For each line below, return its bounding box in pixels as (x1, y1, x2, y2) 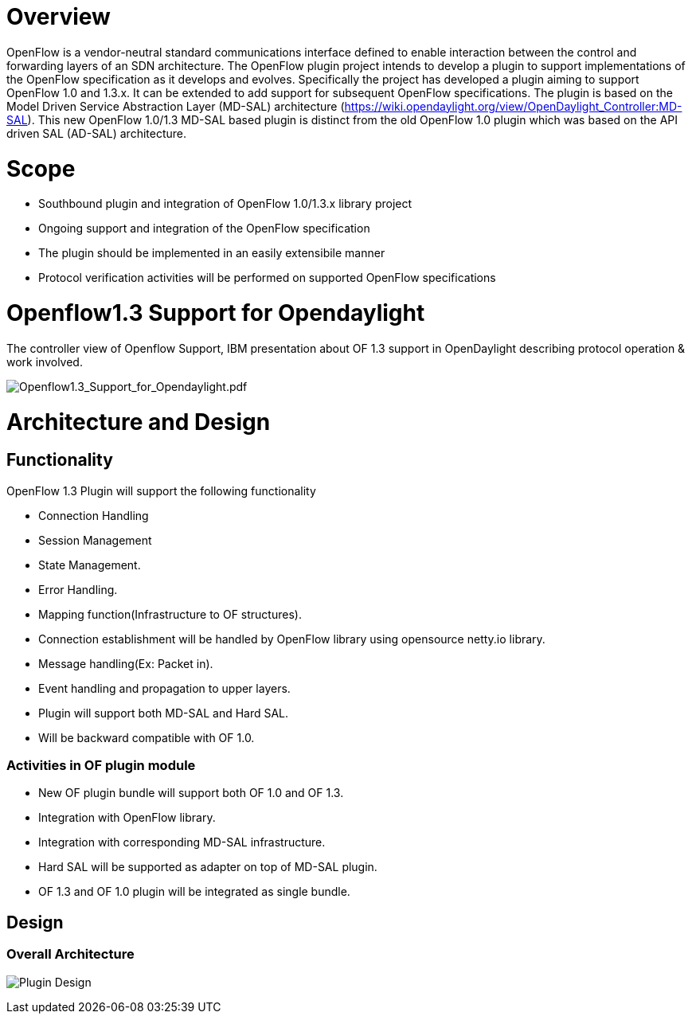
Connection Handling (38, 508, 149, 522)
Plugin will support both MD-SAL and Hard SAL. (38, 705, 289, 720)
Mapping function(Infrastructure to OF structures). (38, 607, 302, 621)
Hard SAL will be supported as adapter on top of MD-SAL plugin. (38, 860, 377, 874)
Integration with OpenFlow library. (38, 811, 216, 825)
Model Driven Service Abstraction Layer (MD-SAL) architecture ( (6, 99, 345, 113)
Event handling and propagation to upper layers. (38, 681, 291, 695)
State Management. (38, 557, 141, 572)
